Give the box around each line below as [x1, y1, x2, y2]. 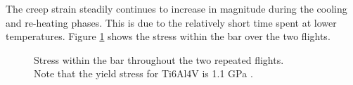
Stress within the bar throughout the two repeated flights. [34, 52, 284, 67]
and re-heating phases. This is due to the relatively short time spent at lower [6, 15, 337, 30]
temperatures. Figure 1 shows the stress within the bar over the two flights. [6, 29, 330, 44]
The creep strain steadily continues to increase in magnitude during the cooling [6, 1, 347, 15]
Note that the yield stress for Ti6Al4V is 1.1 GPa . [34, 66, 253, 81]
